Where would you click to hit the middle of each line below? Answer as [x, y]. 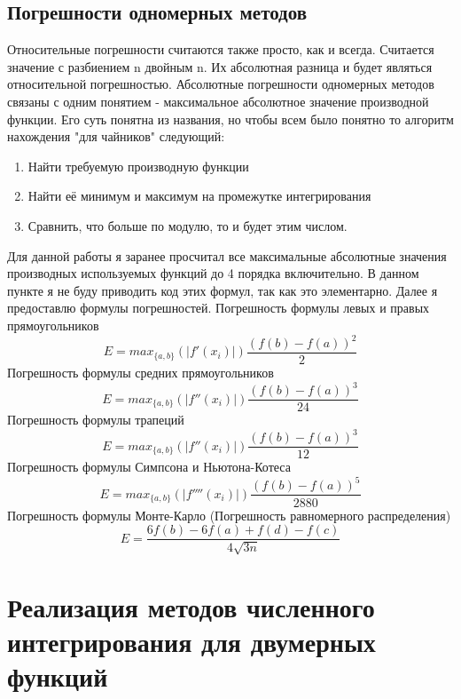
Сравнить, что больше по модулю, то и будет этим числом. [188, 225]
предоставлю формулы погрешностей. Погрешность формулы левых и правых [219, 308]
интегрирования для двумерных [191, 641]
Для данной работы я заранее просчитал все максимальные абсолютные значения [227, 255]
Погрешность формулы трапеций [96, 420]
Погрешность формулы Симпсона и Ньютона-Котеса [149, 467]
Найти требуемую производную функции [138, 166]
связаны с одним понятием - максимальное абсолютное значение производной [218, 101]
